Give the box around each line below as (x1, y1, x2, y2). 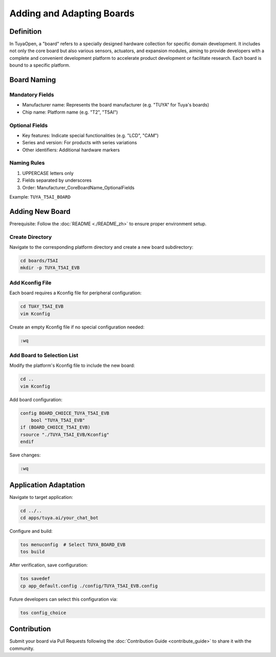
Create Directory (9, 233, 52, 240)
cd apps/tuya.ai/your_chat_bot (20, 515, 99, 520)
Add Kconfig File (9, 279, 52, 286)
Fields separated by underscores (22, 177, 92, 184)
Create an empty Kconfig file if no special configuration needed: (9, 324, 145, 330)
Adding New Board (9, 207, 71, 216)
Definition (9, 27, 42, 36)
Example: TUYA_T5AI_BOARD (9, 194, 71, 200)
